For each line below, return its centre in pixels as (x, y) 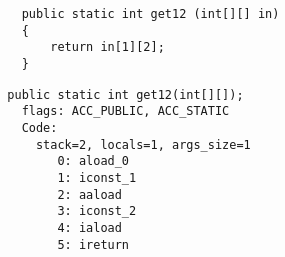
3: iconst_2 (97, 211)
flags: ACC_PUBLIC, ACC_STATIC (125, 111)
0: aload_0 (93, 161)
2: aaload (89, 194)
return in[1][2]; (107, 47)
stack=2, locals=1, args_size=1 (143, 144)
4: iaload (89, 227)
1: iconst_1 (97, 177)
